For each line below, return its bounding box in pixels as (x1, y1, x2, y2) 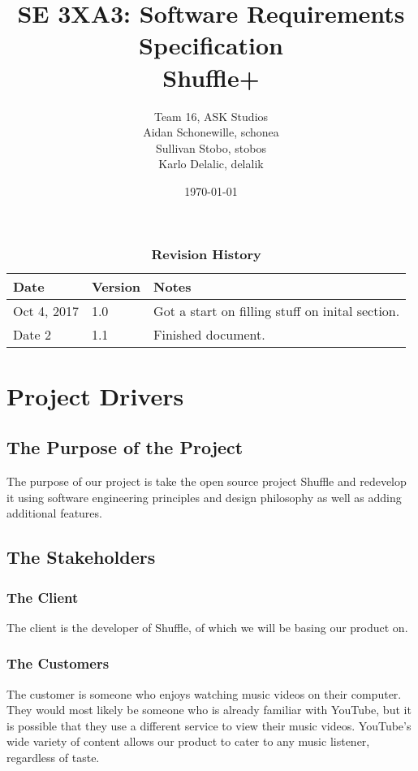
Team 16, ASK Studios (153, 107, 269, 124)
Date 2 (13, 325, 51, 344)
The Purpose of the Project (6, 435, 243, 460)
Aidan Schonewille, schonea (143, 123, 279, 141)
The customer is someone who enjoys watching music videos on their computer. (6, 685, 402, 702)
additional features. (6, 505, 102, 522)
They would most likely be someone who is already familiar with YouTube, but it (6, 701, 412, 718)
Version (91, 277, 141, 297)
